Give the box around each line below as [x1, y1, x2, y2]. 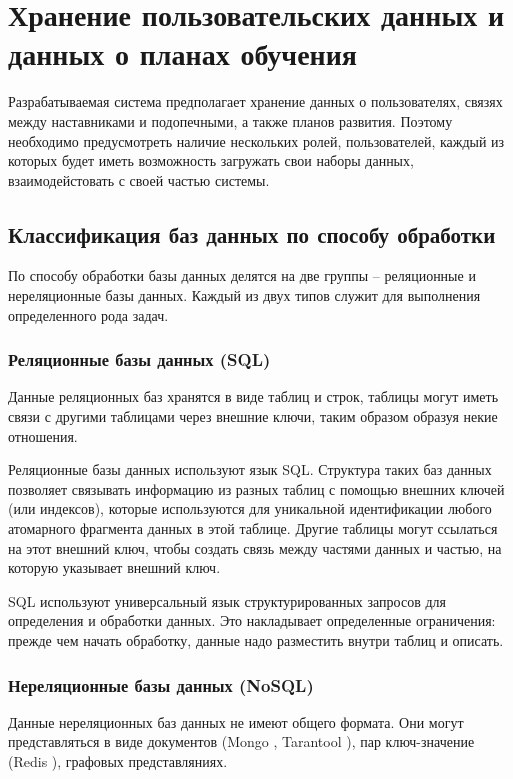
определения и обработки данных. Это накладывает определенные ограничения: [8, 610, 496, 631]
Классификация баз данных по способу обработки [8, 218, 496, 249]
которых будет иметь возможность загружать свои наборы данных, [8, 150, 414, 171]
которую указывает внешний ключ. [8, 557, 221, 578]
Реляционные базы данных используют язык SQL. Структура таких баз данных [8, 459, 492, 480]
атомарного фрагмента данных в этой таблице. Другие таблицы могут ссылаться [8, 518, 498, 539]
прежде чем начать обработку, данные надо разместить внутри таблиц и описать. [8, 630, 504, 651]
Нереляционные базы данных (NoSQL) [8, 672, 314, 697]
